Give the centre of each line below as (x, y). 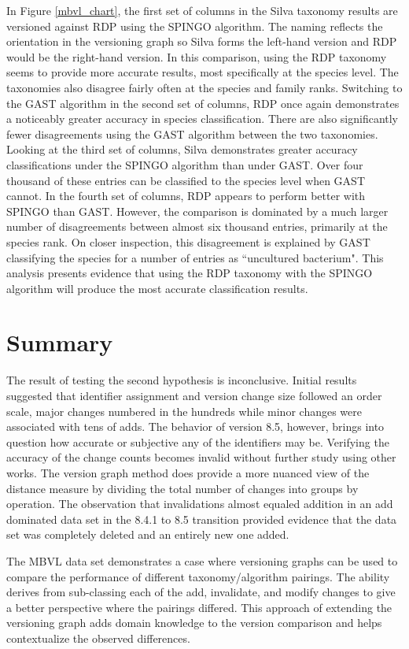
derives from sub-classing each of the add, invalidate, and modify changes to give (201, 592)
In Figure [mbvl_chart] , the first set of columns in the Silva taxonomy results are (202, 10)
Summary (60, 342)
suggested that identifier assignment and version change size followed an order (194, 395)
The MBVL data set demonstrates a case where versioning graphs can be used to (202, 560)
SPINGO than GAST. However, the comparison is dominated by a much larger (197, 211)
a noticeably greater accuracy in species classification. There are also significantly (203, 119)
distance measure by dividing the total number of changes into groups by (182, 488)
